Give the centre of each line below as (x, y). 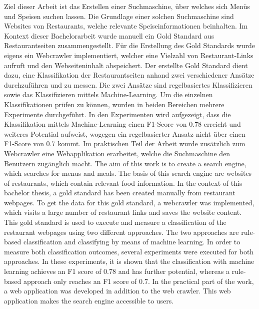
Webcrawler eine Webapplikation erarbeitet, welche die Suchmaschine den (117, 153)
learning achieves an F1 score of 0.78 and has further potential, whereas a (117, 271)
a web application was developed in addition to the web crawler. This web (117, 291)
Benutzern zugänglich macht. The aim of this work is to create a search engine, (125, 163)
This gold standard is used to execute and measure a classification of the (115, 222)
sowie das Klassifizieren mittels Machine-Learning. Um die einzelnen (108, 94)
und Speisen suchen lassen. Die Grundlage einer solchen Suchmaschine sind (119, 16)
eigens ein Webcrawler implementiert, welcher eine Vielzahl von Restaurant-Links (129, 55)
